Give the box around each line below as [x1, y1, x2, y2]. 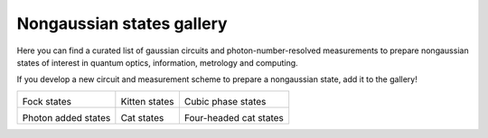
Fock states [22, 95, 72, 107]
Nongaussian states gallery [16, 14, 228, 33]
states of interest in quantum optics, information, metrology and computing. [16, 57, 298, 68]
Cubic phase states [183, 95, 267, 107]
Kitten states [120, 95, 174, 107]
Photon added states [22, 111, 111, 124]
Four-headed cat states [183, 111, 285, 124]
